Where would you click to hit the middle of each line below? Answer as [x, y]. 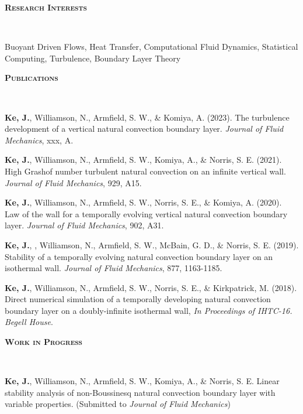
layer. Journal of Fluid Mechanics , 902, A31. [84, 225]
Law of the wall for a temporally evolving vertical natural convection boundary [146, 213]
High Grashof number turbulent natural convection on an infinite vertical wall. [145, 171]
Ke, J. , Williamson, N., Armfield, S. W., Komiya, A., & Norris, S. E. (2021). [143, 160]
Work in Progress [43, 342]
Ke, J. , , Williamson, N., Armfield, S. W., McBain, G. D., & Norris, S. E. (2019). [152, 244]
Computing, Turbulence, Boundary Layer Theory [93, 58]
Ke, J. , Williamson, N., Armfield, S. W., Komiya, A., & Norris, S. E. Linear [142, 381]
